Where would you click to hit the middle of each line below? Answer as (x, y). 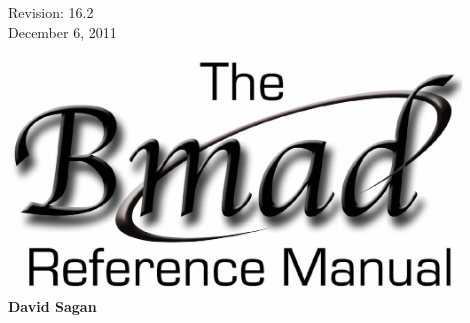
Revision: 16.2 (51, 12)
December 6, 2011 (62, 31)
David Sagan (52, 305)
